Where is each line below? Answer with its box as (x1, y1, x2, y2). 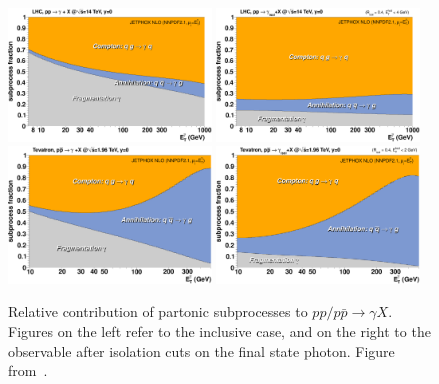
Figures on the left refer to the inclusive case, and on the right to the (8, 321, 431, 342)
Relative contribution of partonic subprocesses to (8, 301, 308, 322)
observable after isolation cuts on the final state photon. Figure (8, 340, 395, 361)
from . (8, 360, 48, 381)
